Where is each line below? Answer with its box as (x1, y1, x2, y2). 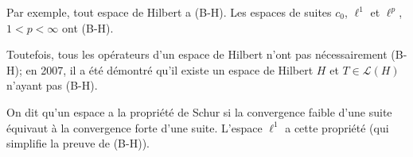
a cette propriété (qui (285, 119, 389, 136)
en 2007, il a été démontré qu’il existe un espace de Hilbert (25, 61, 314, 78)
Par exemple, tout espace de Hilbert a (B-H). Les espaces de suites (6, 4, 332, 20)
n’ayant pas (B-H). (6, 77, 98, 94)
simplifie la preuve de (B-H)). (6, 135, 150, 151)
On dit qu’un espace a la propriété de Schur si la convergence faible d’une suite (6, 103, 392, 120)
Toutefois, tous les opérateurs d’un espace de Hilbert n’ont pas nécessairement (6, 46, 388, 63)
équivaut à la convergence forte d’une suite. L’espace (6, 119, 263, 136)
